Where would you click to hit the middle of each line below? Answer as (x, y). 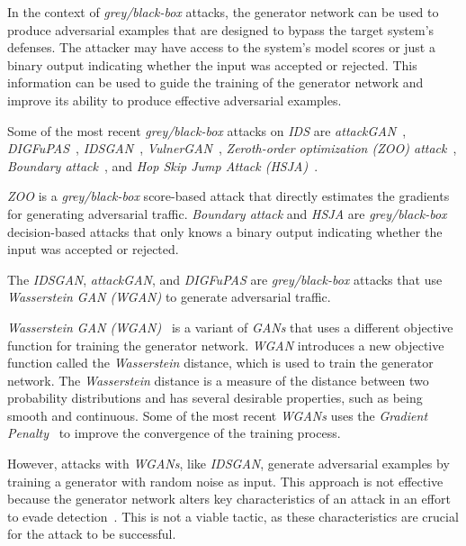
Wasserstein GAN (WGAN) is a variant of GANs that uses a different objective (230, 327)
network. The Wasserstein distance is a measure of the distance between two (218, 380)
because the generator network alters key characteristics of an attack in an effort (229, 499)
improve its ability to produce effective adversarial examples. (175, 100)
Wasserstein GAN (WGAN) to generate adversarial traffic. (169, 297)
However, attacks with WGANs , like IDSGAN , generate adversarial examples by (229, 464)
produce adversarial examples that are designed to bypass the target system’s (221, 29)
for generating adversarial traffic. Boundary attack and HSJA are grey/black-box (227, 213)
